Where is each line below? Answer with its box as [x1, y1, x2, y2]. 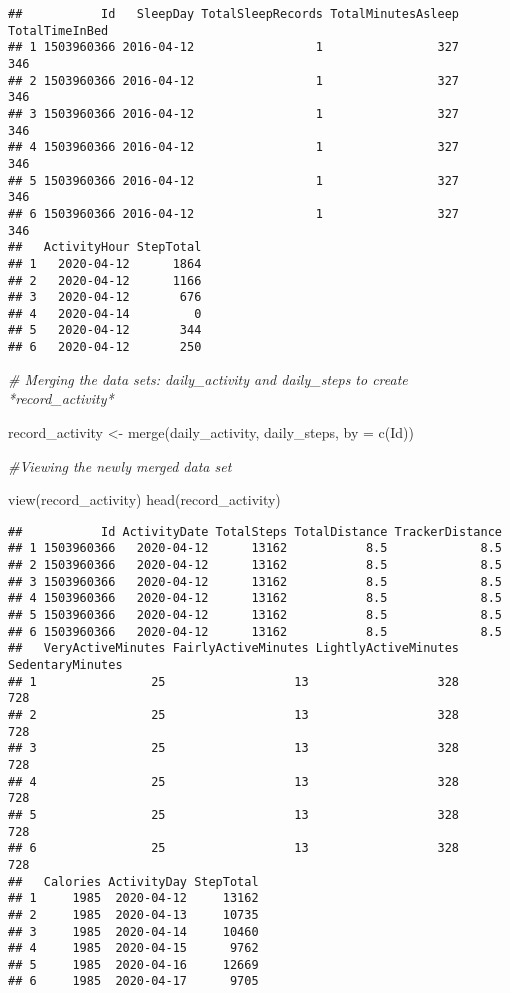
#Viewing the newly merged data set [8, 455, 232, 476]
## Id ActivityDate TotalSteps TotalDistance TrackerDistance [8, 524, 502, 539]
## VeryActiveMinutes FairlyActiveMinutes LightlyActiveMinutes [8, 641, 460, 656]
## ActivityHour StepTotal [8, 240, 202, 255]
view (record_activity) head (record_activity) [8, 489, 281, 510]
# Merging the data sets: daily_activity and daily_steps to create [8, 368, 408, 389]
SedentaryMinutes [8, 658, 123, 672]
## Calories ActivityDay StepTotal [8, 874, 259, 889]
